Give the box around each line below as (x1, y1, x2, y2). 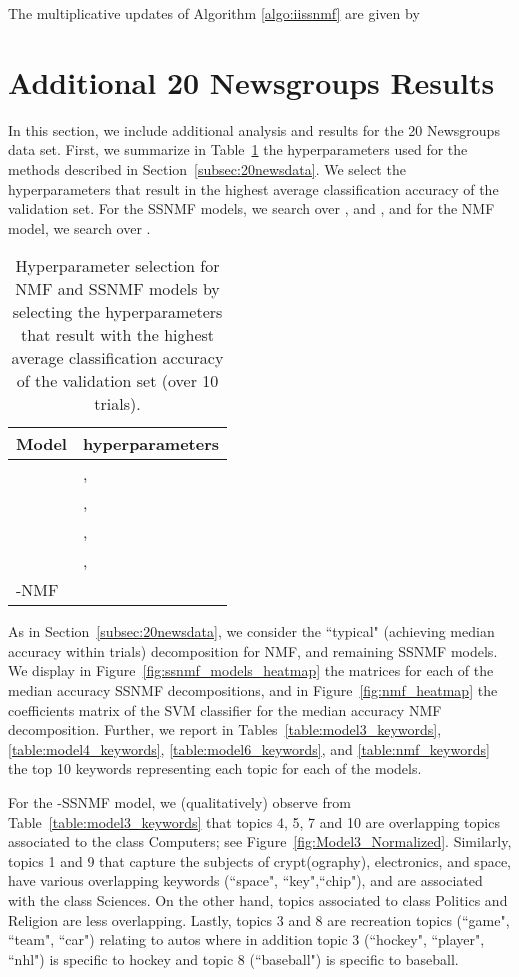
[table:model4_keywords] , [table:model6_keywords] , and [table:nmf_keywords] (8, 738, 490, 759)
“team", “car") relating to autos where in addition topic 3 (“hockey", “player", (8, 929, 485, 950)
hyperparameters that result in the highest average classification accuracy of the (8, 178, 499, 199)
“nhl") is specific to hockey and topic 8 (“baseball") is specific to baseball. (8, 948, 459, 969)
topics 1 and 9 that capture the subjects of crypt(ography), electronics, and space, (8, 850, 511, 871)
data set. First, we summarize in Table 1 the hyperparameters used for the (8, 139, 468, 160)
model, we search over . (8, 217, 151, 238)
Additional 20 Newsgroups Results (8, 61, 495, 102)
